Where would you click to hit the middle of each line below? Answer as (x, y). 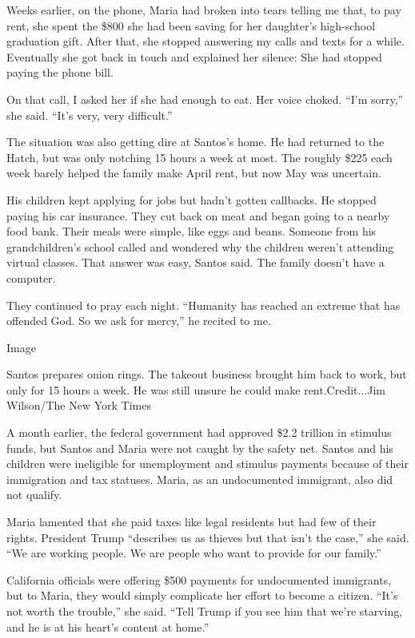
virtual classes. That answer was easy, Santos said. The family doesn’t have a (196, 262)
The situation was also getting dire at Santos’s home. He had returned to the (196, 142)
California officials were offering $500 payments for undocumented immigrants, (199, 579)
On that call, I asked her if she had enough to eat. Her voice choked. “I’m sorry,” (205, 99)
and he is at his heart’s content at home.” (108, 626)
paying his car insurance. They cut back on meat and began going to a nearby (198, 215)
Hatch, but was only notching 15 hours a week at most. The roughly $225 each (200, 157)
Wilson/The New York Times (79, 405)
